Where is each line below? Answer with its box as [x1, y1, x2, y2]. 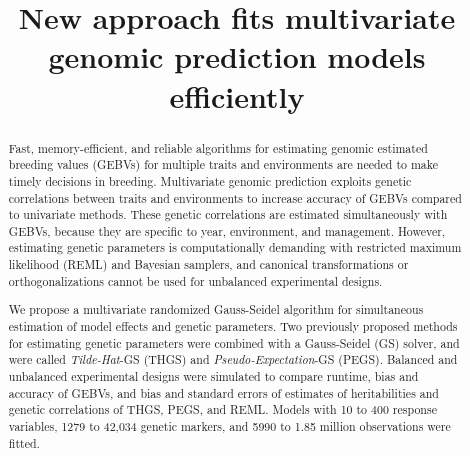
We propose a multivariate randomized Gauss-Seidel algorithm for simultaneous [8, 301, 424, 318]
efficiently [169, 75, 305, 116]
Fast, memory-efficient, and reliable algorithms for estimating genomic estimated [8, 139, 428, 156]
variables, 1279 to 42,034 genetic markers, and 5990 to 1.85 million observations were [8, 417, 451, 434]
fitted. [8, 434, 40, 451]
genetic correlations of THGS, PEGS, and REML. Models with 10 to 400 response [8, 401, 437, 418]
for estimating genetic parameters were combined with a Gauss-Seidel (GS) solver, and [8, 334, 460, 351]
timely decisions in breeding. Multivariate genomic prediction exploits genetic [8, 172, 412, 189]
